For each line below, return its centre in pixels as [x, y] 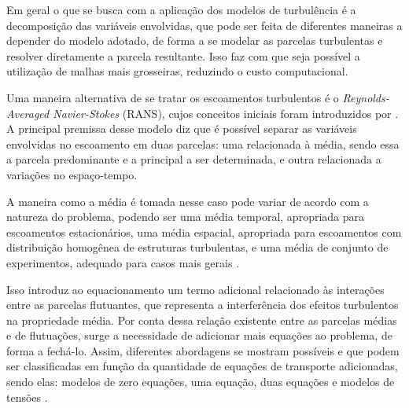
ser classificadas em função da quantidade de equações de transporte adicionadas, [202, 366]
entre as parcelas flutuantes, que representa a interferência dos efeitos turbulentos [203, 305]
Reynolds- [366, 97]
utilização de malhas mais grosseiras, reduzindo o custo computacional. [177, 71]
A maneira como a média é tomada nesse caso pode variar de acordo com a [188, 201]
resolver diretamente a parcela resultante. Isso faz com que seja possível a [183, 55]
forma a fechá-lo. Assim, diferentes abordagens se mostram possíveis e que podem [203, 350]
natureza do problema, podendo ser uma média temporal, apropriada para [186, 217]
